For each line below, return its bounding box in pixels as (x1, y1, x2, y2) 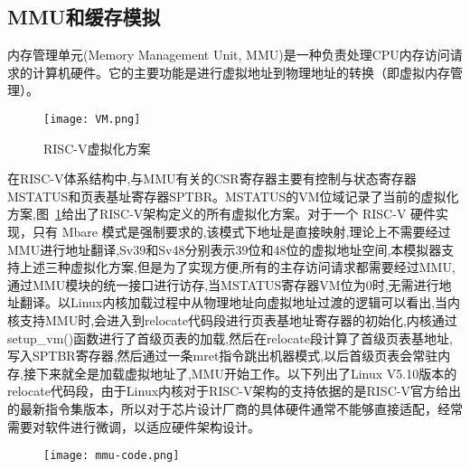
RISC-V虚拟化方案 (43, 138, 151, 157)
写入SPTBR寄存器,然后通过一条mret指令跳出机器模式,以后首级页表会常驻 (7, 346, 438, 365)
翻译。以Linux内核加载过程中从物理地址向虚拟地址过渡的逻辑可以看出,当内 (19, 293, 461, 312)
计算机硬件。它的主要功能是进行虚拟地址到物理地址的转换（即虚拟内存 (32, 62, 450, 81)
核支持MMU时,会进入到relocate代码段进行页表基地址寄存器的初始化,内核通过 (7, 310, 457, 329)
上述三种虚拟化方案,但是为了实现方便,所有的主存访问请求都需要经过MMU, (19, 258, 456, 277)
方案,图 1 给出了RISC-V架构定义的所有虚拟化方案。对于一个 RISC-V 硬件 (7, 204, 437, 223)
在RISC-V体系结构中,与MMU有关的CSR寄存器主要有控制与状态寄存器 (7, 169, 417, 188)
